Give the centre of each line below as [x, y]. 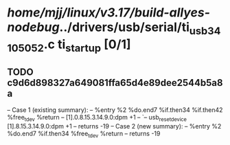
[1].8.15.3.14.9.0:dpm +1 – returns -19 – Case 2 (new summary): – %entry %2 [114, 126]
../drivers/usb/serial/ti [125, 27]
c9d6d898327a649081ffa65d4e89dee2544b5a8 [115, 83]
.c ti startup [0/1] [88, 45]
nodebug [33, 27]
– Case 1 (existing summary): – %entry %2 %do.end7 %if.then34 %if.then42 [115, 110]
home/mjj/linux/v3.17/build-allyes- [109, 13]
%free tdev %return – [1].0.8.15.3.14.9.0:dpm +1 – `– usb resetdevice [97, 118]
